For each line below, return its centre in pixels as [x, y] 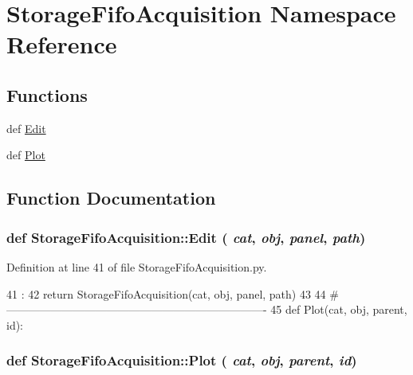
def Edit [26, 128]
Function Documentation [111, 198]
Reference [62, 44]
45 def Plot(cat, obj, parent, [339, 309]
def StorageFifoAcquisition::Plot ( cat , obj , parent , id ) [182, 360]
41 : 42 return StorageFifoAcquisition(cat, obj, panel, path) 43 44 [166, 293]
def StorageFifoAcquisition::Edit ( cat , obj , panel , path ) [186, 237]
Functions [47, 94]
